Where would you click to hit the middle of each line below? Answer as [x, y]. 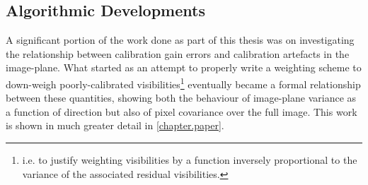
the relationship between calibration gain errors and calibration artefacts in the [178, 53]
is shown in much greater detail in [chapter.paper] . [115, 125]
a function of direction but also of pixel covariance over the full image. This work [182, 111]
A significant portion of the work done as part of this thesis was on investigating [180, 40]
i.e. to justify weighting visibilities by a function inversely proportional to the [190, 160]
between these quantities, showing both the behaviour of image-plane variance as [181, 98]
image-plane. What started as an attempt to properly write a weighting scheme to [184, 67]
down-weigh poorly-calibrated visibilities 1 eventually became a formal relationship [183, 83]
